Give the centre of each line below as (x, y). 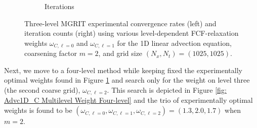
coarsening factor (51, 53)
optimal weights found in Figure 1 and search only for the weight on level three (127, 80)
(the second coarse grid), (42, 90)
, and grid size (120, 53)
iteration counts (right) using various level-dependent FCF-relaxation (132, 33)
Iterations (59, 6)
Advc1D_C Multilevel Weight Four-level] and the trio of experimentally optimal (128, 100)
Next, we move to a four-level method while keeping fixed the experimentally (123, 70)
